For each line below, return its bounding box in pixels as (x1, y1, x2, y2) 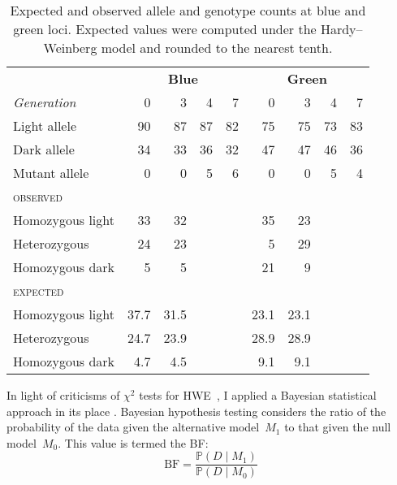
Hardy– (320, 19, 363, 38)
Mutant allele (13, 163, 89, 182)
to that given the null (284, 418, 391, 435)
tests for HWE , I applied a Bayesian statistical (139, 387, 377, 403)
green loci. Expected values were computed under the (13, 19, 317, 38)
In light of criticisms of (6, 387, 120, 403)
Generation (13, 93, 76, 111)
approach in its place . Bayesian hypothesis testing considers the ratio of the (6, 402, 386, 419)
